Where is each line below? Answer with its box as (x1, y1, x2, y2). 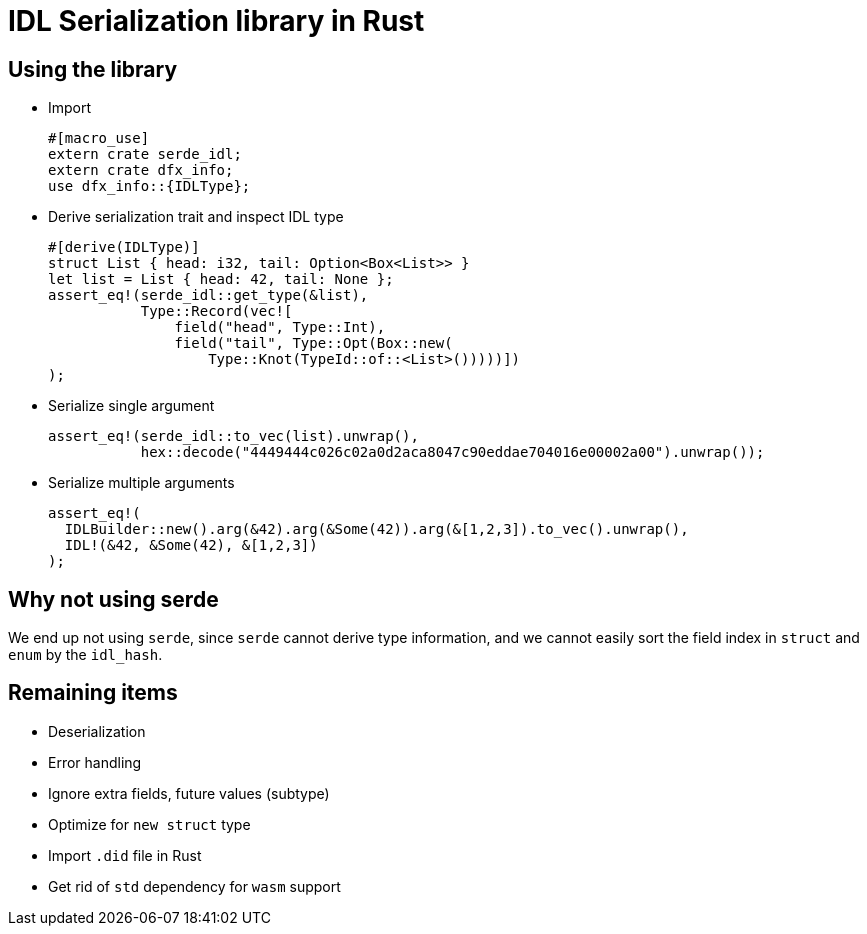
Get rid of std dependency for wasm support (48, 877, 341, 895)
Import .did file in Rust (48, 846, 202, 864)
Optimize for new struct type (48, 815, 251, 833)
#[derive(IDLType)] (48, 239, 200, 256)
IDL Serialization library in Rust (8, 4, 425, 38)
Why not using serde (8, 586, 219, 612)
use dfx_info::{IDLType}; (48, 178, 251, 195)
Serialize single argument (48, 397, 215, 415)
